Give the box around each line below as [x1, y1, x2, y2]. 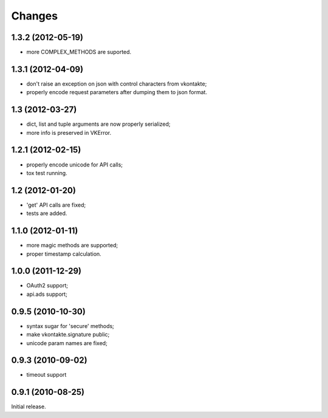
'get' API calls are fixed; [26, 201, 86, 208]
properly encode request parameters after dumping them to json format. [26, 89, 208, 96]
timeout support [26, 371, 67, 379]
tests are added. [26, 210, 67, 217]
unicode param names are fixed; [26, 339, 108, 346]
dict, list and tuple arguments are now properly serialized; [26, 120, 171, 128]
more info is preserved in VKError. [26, 129, 112, 136]
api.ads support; [26, 290, 68, 298]
